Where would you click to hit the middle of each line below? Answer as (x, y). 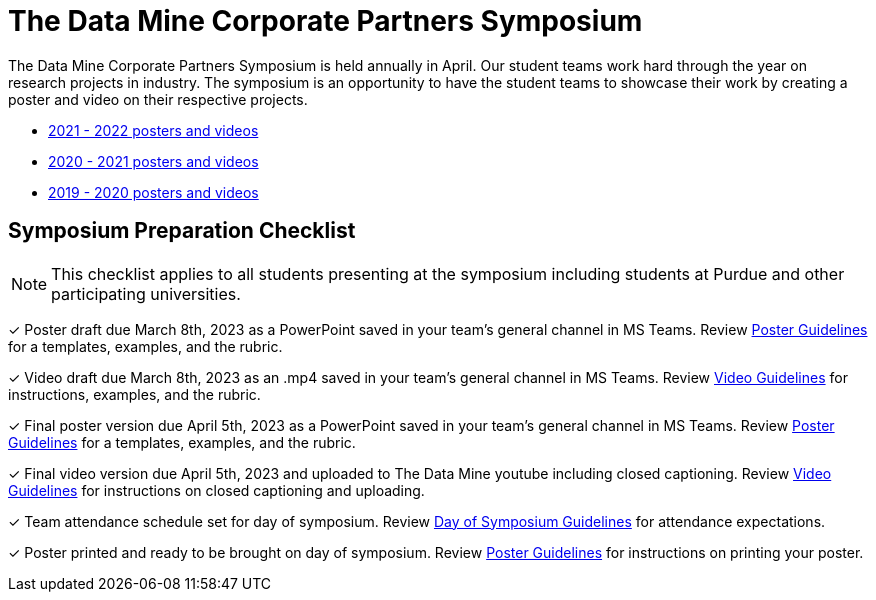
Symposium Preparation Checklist (182, 231)
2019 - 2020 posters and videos (153, 192)
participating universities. (146, 293)
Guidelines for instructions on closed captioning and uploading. (216, 490)
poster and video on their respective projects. (158, 99)
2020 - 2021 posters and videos (153, 161)
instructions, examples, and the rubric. (134, 394)
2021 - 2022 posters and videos (153, 130)
